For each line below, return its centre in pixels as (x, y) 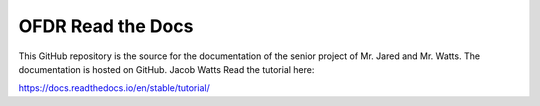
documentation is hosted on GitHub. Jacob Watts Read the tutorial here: (166, 69)
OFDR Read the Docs (106, 26)
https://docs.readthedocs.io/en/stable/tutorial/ (114, 88)
